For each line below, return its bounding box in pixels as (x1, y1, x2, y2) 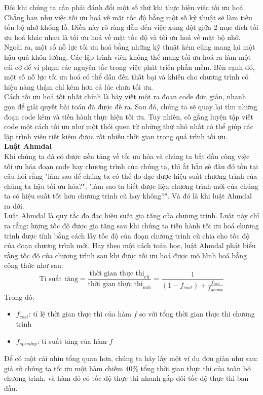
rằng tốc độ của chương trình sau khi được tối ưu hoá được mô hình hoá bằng (4, 250, 247, 260)
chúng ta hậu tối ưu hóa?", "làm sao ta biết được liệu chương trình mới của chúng (4, 180, 258, 191)
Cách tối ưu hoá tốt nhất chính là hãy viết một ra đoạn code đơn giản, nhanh (4, 91, 246, 102)
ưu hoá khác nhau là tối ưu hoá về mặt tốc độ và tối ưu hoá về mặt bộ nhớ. (4, 31, 241, 42)
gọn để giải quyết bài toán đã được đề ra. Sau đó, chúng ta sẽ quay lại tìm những (4, 101, 257, 111)
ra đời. (4, 200, 24, 211)
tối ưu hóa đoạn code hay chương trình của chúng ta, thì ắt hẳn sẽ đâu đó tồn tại (4, 161, 258, 171)
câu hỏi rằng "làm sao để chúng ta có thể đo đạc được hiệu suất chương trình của (4, 171, 257, 181)
